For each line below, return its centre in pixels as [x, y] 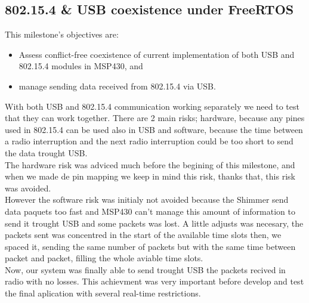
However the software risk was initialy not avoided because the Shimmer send [147, 200]
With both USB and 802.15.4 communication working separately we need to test [152, 106]
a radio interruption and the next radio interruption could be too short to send [149, 141]
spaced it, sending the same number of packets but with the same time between [150, 246]
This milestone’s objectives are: [62, 34]
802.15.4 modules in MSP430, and [81, 66]
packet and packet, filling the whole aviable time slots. [104, 258]
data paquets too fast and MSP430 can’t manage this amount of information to [150, 211]
